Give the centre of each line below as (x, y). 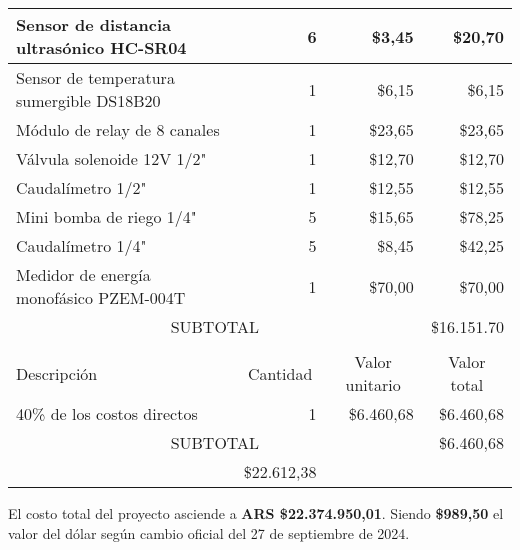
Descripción (57, 373)
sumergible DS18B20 (88, 100)
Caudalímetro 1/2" (81, 187)
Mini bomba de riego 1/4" (106, 216)
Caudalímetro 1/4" (81, 245)
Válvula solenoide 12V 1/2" (111, 158)
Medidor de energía (83, 274)
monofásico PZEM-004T (101, 297)
